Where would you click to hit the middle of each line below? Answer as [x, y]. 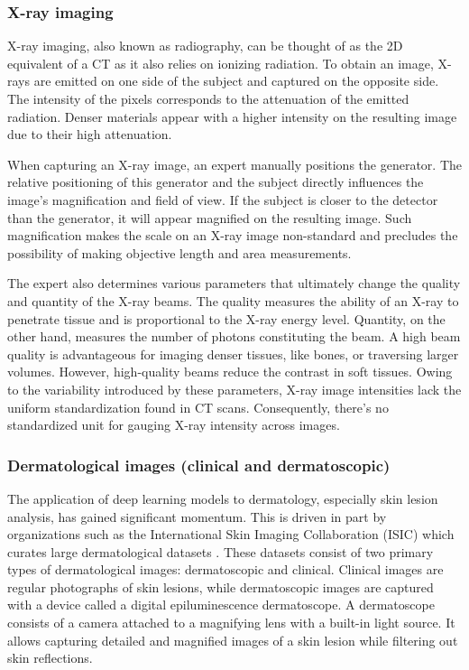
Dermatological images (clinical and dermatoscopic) [199, 465]
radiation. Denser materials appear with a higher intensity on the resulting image [232, 116]
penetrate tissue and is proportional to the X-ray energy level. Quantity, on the [226, 318]
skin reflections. [50, 658]
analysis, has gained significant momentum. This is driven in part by [197, 516]
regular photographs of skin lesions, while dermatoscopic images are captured [221, 586]
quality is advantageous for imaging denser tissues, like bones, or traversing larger [233, 354]
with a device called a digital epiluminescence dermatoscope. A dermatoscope [221, 605]
